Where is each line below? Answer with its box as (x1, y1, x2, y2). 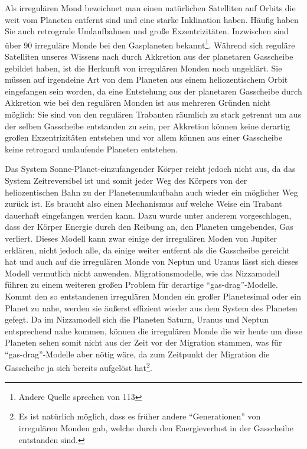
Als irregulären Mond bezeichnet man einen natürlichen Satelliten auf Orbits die (5, 2, 296, 14)
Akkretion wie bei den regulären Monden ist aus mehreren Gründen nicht (5, 96, 271, 109)
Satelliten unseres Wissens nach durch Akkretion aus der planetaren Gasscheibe (5, 50, 293, 63)
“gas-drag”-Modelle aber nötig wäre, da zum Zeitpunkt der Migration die (5, 347, 270, 360)
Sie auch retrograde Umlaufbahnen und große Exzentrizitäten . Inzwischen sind (5, 25, 289, 37)
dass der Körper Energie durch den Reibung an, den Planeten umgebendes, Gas (5, 220, 293, 233)
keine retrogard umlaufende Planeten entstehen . (5, 142, 178, 155)
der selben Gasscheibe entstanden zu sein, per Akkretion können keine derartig (5, 119, 290, 132)
